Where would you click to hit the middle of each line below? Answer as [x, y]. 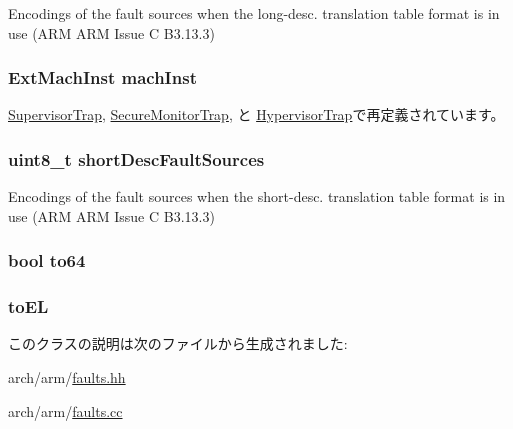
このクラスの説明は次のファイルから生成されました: [178, 343]
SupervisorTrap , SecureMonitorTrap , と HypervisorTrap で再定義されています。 [256, 114]
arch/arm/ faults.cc [65, 410]
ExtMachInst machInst [102, 77]
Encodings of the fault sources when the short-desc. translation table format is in [257, 196]
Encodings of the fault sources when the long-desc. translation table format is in [254, 13]
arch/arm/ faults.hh [67, 377]
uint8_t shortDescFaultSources [136, 158]
